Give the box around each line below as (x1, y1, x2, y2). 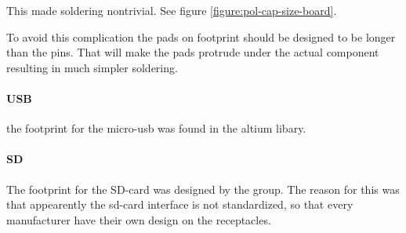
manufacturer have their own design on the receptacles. (6, 211, 271, 228)
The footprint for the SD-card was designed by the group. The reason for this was (6, 180, 400, 197)
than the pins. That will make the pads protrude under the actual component (6, 44, 379, 60)
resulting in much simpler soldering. (6, 59, 178, 75)
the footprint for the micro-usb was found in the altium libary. (6, 120, 306, 137)
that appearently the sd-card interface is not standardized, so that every (6, 196, 353, 213)
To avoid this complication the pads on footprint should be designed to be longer (6, 28, 396, 45)
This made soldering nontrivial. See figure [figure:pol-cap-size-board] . (6, 2, 337, 18)
